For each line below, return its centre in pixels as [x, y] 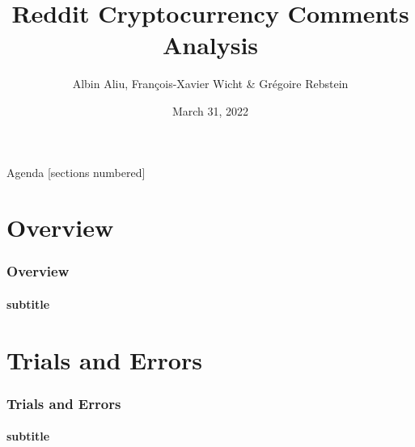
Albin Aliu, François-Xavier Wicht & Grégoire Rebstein [210, 84]
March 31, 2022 [210, 110]
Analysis [210, 45]
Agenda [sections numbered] [76, 172]
